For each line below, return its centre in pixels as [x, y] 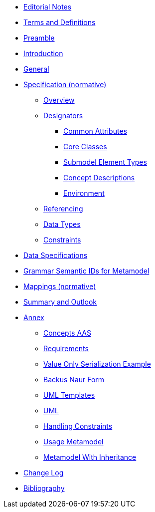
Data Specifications [56, 255]
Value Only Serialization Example [97, 364]
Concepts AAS [67, 333]
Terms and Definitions [60, 22]
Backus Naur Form [74, 379]
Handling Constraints [78, 426]
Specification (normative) [65, 84]
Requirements [66, 348]
